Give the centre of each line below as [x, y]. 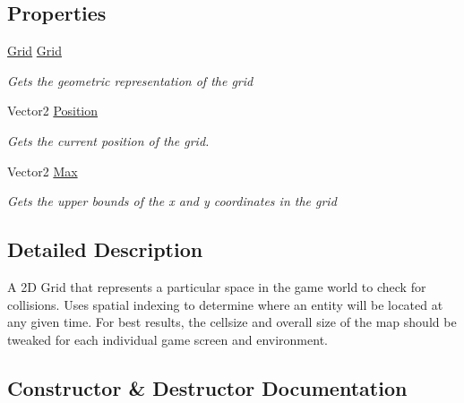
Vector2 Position [53, 111]
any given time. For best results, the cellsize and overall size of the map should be [232, 322]
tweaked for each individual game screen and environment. [168, 339]
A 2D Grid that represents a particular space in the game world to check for [217, 286]
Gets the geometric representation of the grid [130, 80]
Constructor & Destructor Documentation [207, 387]
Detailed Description [105, 249]
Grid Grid [34, 51]
